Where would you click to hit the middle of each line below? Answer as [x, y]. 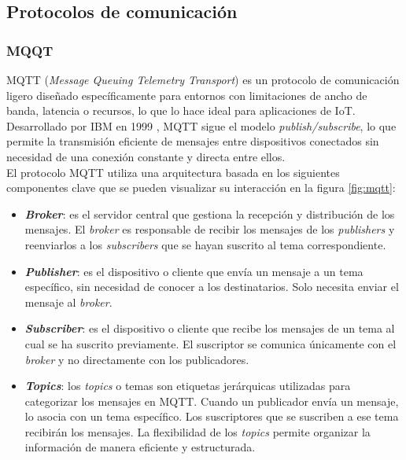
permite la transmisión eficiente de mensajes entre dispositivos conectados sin [193, 141]
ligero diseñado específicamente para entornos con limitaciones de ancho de [187, 95]
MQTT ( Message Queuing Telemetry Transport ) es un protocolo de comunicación [203, 79]
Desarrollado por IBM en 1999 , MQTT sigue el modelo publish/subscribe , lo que [201, 125]
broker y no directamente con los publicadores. [137, 359]
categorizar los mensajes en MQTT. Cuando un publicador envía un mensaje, [212, 401]
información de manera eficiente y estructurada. [140, 447]
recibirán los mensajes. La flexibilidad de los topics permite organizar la [197, 431]
